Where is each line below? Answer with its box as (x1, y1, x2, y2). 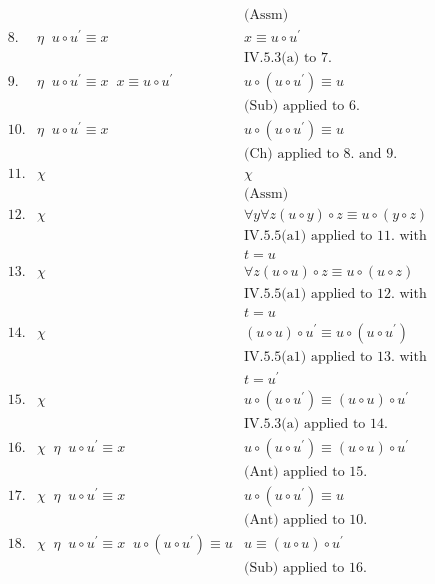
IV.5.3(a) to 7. (244, 51, 332, 66)
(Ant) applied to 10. (244, 512, 368, 527)
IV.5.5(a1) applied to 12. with (244, 286, 427, 301)
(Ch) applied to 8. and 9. (244, 147, 398, 162)
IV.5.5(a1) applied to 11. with (244, 229, 427, 244)
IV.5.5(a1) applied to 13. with (244, 349, 427, 364)
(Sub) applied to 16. (244, 560, 367, 575)
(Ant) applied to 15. (244, 464, 368, 479)
